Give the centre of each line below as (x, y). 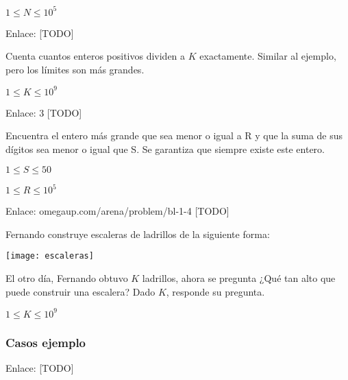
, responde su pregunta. (215, 291)
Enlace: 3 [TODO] (44, 112)
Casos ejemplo (46, 342)
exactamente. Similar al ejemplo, (268, 56)
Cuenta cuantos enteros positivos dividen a (96, 56)
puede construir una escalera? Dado (80, 291)
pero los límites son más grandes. (75, 69)
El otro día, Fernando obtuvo (67, 277)
